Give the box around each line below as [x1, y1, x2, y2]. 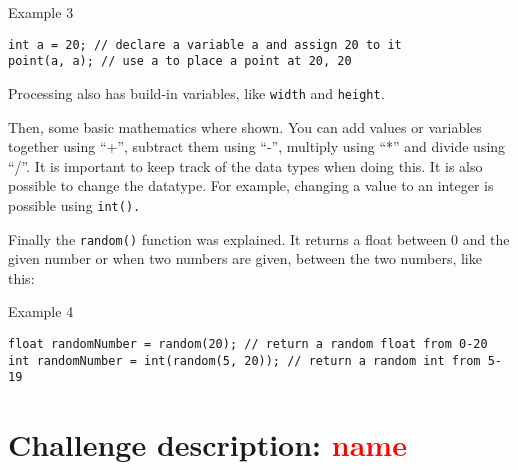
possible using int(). [8, 194, 141, 215]
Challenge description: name [8, 424, 407, 465]
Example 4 [8, 301, 74, 322]
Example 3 [8, 2, 74, 22]
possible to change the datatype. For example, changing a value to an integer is [8, 175, 494, 196]
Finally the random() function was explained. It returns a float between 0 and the [8, 228, 510, 249]
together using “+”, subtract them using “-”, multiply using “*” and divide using [8, 136, 506, 157]
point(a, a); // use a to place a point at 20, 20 [8, 54, 352, 69]
